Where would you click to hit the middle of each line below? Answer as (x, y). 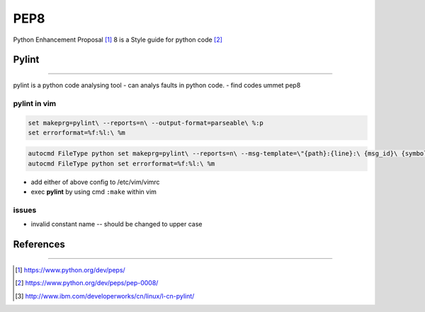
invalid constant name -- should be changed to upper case (117, 224)
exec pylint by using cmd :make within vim (94, 192)
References (39, 244)
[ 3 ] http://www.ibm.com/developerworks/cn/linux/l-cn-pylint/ (105, 296)
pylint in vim (35, 103)
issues (25, 210)
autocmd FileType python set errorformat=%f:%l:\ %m (121, 163)
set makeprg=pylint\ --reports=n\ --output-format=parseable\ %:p (146, 123)
